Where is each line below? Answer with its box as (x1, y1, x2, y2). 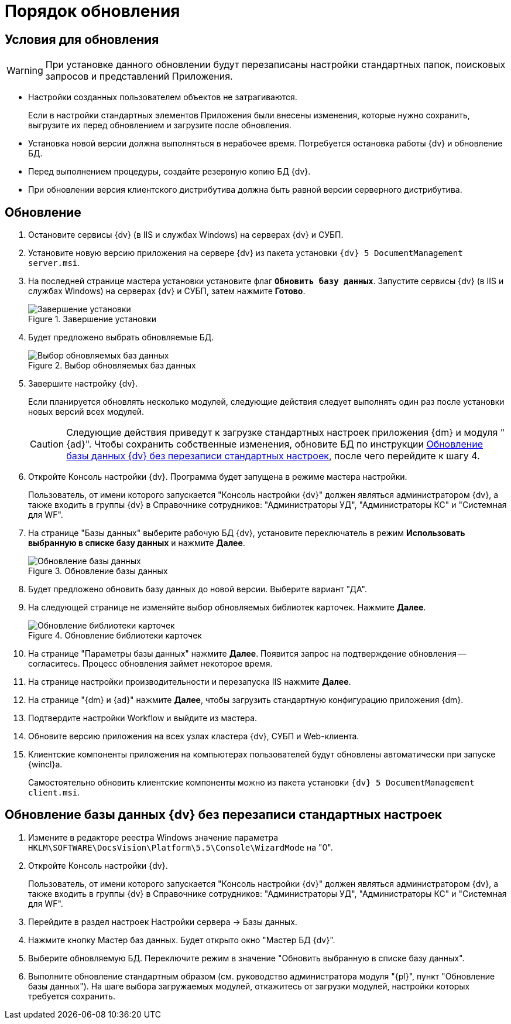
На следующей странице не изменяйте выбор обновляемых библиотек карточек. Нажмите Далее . (28, 602, 426, 613)
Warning (6, 64, 43, 77)
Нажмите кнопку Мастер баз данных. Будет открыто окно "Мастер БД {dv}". (28, 934, 335, 945)
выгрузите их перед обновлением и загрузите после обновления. (28, 120, 291, 131)
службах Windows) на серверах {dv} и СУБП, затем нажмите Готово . (28, 286, 306, 296)
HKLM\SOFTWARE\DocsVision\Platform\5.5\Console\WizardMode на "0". (28, 842, 333, 852)
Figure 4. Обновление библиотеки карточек (28, 630, 202, 641)
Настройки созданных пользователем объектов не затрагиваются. (28, 92, 297, 103)
